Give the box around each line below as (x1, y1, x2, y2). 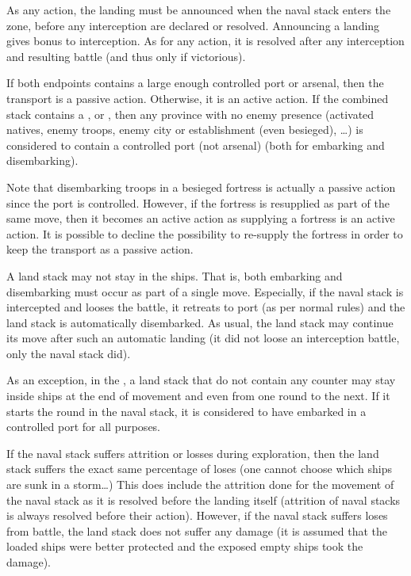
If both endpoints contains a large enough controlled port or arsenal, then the (6, 74, 384, 91)
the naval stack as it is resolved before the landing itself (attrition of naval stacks (6, 491, 401, 508)
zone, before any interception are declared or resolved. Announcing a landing (6, 17, 380, 33)
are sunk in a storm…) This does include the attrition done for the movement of (6, 476, 394, 493)
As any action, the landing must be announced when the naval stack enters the (6, 2, 391, 17)
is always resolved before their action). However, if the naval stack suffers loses (6, 507, 388, 524)
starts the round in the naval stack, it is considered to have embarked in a (6, 402, 367, 419)
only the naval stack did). (6, 345, 131, 361)
